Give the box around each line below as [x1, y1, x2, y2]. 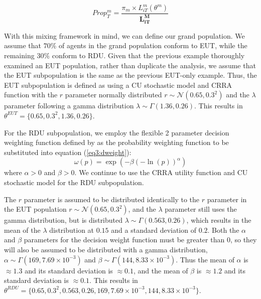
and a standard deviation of [111, 224, 196, 235]
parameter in [207, 194, 247, 204]
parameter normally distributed [65, 89, 162, 100]
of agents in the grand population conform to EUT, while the [59, 40, 247, 51]
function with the [4, 89, 58, 100]
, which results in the [186, 215, 251, 225]
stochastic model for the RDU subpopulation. [4, 177, 144, 187]
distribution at [49, 224, 94, 235]
